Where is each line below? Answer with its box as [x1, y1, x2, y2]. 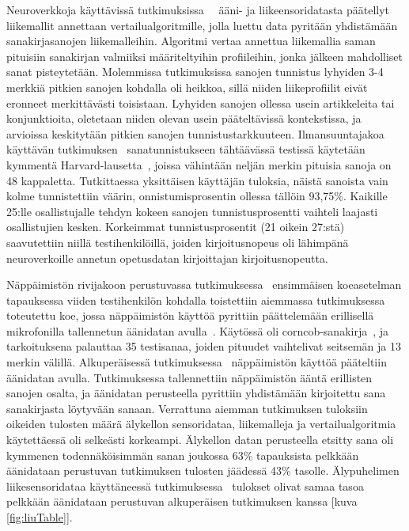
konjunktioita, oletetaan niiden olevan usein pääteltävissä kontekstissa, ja [6, 110, 362, 127]
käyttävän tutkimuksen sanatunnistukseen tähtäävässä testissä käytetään [6, 141, 365, 157]
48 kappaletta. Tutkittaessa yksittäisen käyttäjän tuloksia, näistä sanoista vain [6, 172, 388, 188]
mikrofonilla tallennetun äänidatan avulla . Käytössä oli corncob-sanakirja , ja [6, 322, 389, 339]
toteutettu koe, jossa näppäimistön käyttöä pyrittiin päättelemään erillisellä [6, 307, 374, 324]
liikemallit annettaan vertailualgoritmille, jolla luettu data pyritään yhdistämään [6, 17, 398, 33]
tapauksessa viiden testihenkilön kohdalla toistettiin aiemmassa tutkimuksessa [6, 291, 385, 308]
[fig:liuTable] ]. [6, 509, 73, 525]
